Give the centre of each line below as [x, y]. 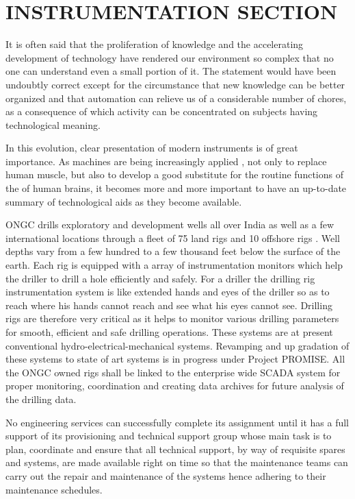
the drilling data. [41, 399]
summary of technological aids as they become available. [124, 201]
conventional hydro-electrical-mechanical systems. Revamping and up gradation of [177, 345]
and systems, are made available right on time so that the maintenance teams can [177, 462]
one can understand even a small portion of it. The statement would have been [171, 71]
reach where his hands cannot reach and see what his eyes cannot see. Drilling [169, 305]
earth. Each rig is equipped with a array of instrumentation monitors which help [174, 265]
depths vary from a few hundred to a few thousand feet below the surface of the [173, 251]
